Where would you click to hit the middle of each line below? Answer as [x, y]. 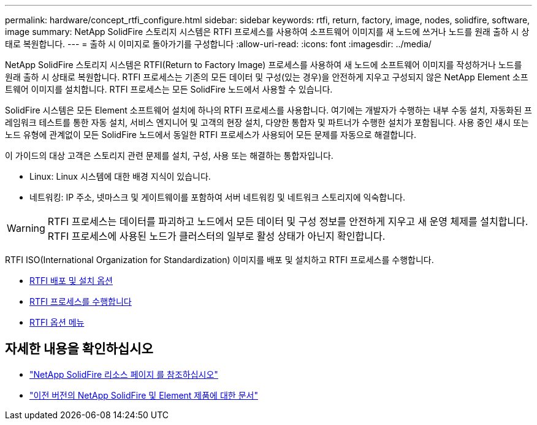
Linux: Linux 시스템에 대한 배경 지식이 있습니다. [120, 176]
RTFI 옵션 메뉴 [57, 322]
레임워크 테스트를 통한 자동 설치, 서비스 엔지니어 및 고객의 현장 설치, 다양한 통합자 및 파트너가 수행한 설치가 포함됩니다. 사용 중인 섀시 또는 [267, 122]
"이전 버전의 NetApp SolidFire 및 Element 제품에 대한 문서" [144, 395]
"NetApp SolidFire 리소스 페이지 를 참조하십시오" [124, 374]
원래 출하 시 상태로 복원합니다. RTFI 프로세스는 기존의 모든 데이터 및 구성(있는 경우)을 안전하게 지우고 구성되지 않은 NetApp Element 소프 [267, 77]
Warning [26, 228]
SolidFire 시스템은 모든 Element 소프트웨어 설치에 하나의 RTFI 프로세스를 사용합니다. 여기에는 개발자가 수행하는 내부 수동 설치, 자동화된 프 [268, 110]
